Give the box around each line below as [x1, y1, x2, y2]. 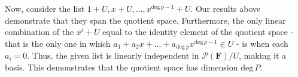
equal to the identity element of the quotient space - [102, 25, 294, 38]
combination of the [5, 25, 74, 38]
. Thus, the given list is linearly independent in [27, 49, 199, 62]
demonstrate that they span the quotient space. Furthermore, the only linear [5, 14, 286, 26]
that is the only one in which [5, 37, 111, 49]
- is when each [236, 37, 288, 49]
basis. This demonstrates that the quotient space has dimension [5, 60, 238, 73]
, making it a [239, 49, 287, 62]
